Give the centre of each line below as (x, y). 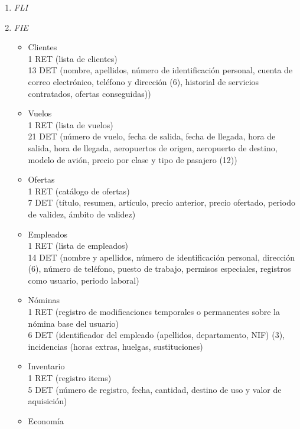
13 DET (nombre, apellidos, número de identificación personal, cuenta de (160, 70)
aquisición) (48, 401)
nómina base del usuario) (74, 323)
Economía (46, 420)
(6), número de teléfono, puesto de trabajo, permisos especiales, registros (159, 269)
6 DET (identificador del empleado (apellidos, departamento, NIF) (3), (156, 335)
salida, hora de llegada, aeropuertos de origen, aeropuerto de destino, (153, 147)
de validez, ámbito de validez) (82, 214)
